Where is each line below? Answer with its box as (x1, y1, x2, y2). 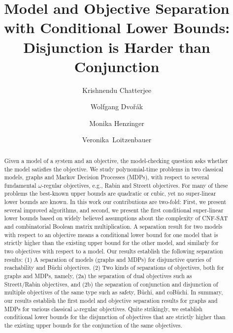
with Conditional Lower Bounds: (3, 17, 230, 38)
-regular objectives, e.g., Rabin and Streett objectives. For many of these (41, 181, 228, 189)
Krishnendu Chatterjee (82, 84, 151, 95)
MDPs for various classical (4, 304, 72, 313)
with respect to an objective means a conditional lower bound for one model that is (4, 230, 218, 239)
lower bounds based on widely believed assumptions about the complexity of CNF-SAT (4, 214, 228, 222)
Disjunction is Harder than (23, 37, 210, 57)
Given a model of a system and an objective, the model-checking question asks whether (4, 156, 228, 165)
